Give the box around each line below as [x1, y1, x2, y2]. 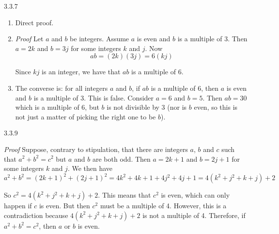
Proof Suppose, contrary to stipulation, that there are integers [4, 144, 188, 154]
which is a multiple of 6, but [15, 102, 99, 112]
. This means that [98, 190, 151, 200]
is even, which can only [161, 190, 230, 200]
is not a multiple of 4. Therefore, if [142, 210, 246, 220]
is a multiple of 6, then [151, 83, 219, 93]
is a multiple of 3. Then [177, 33, 248, 44]
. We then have [67, 163, 113, 173]
